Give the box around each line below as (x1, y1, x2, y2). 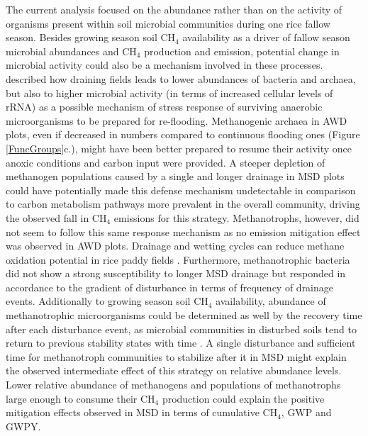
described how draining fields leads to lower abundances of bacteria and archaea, (6, 71, 356, 86)
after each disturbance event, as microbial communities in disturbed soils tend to (6, 321, 357, 336)
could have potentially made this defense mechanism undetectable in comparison (6, 182, 356, 197)
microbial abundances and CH (6, 43, 137, 58)
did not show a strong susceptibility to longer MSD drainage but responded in (6, 266, 346, 281)
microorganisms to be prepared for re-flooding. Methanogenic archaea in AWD (6, 113, 347, 128)
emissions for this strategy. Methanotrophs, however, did (113, 210, 359, 225)
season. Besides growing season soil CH (6, 30, 176, 45)
